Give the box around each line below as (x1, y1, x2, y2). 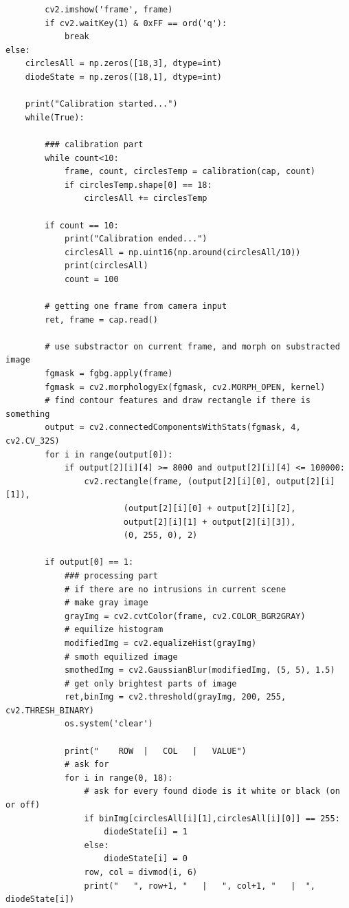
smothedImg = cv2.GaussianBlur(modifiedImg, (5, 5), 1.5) (64, 665, 335, 675)
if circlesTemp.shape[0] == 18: (64, 180, 212, 190)
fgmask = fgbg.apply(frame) (45, 369, 173, 379)
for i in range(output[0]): (45, 449, 173, 460)
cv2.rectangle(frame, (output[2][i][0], (84, 476, 271, 486)
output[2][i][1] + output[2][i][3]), (123, 517, 296, 527)
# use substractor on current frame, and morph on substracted (45, 341, 340, 352)
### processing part (64, 570, 158, 581)
